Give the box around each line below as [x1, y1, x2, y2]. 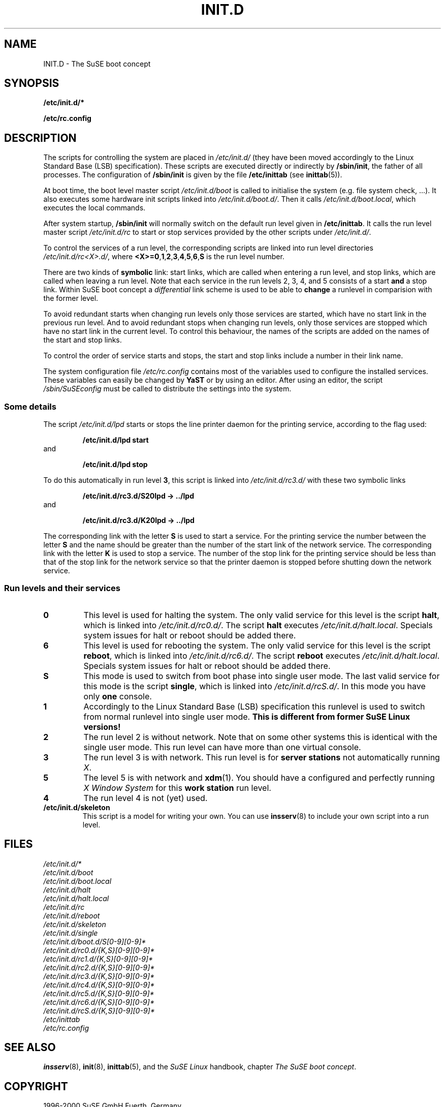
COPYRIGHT [4, 1080, 68, 1093]
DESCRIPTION [4, 131, 77, 144]
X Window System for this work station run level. [83, 782, 271, 793]
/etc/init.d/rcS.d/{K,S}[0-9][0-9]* [43, 1006, 155, 1015]
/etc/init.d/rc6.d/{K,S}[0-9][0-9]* [43, 997, 154, 1006]
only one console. [83, 691, 152, 701]
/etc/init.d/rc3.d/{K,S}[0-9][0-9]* [43, 971, 155, 980]
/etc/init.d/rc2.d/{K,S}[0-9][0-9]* [43, 963, 155, 972]
